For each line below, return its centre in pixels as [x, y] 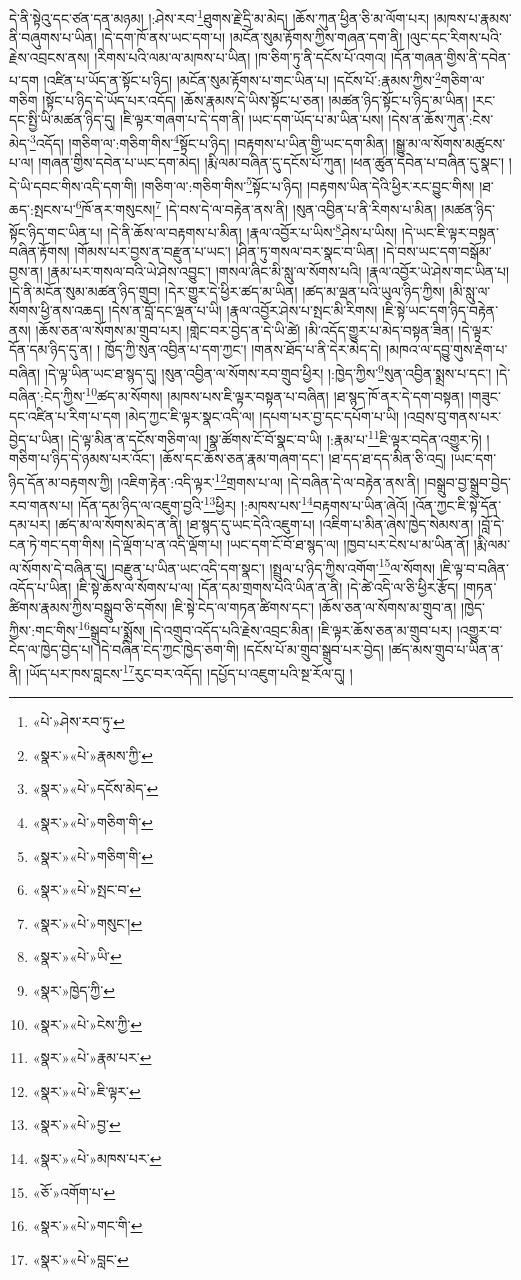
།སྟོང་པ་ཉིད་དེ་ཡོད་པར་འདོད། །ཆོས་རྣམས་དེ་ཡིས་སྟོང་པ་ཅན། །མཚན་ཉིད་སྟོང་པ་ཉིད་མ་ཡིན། [255, 99]
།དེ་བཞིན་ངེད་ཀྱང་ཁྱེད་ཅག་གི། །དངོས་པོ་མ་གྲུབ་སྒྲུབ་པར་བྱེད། [241, 649]
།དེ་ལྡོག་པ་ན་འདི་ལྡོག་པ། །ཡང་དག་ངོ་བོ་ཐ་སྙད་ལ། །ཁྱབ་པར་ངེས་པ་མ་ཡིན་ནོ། [289, 544]
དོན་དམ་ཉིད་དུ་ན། [51, 349]
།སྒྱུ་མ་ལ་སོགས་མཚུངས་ [449, 142]
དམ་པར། [30, 524]
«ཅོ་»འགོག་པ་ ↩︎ [74, 1191]
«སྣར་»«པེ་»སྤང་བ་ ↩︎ [87, 889]
